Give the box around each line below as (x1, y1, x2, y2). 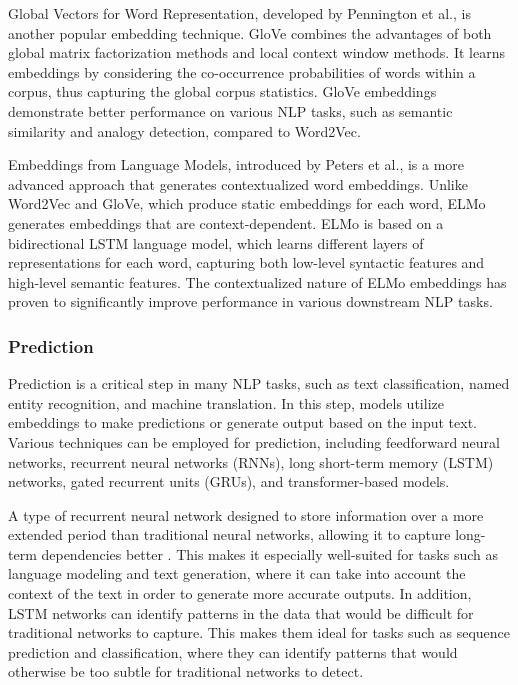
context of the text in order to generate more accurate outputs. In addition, (8, 583, 472, 604)
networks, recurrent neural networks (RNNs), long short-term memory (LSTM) (8, 451, 494, 472)
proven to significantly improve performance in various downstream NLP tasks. (8, 291, 493, 312)
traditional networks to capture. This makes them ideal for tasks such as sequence (8, 622, 510, 643)
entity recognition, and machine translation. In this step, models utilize (8, 392, 444, 413)
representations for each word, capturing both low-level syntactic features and (8, 252, 485, 273)
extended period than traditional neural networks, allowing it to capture (8, 524, 451, 545)
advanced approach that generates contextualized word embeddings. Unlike (8, 173, 468, 194)
